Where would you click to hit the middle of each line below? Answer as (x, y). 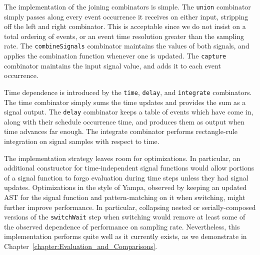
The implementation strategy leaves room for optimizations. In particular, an (122, 158)
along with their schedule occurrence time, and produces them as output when (124, 121)
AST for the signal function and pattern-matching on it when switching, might (125, 197)
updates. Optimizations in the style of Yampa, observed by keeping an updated (125, 187)
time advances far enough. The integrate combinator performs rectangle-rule (121, 131)
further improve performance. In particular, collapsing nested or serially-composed (130, 207)
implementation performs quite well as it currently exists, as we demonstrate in (125, 236)
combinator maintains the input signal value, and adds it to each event (112, 65)
